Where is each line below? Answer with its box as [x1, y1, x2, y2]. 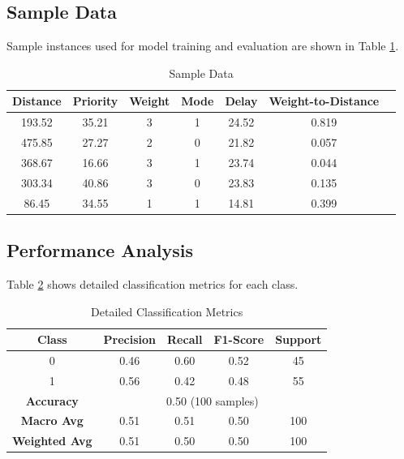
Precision [103, 331, 157, 348]
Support [275, 331, 322, 348]
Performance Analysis [6, 238, 193, 263]
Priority [72, 92, 118, 109]
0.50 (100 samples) [166, 392, 259, 409]
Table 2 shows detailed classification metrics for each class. [6, 275, 299, 292]
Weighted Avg [12, 432, 92, 449]
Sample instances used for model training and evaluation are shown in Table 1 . [6, 37, 399, 54]
